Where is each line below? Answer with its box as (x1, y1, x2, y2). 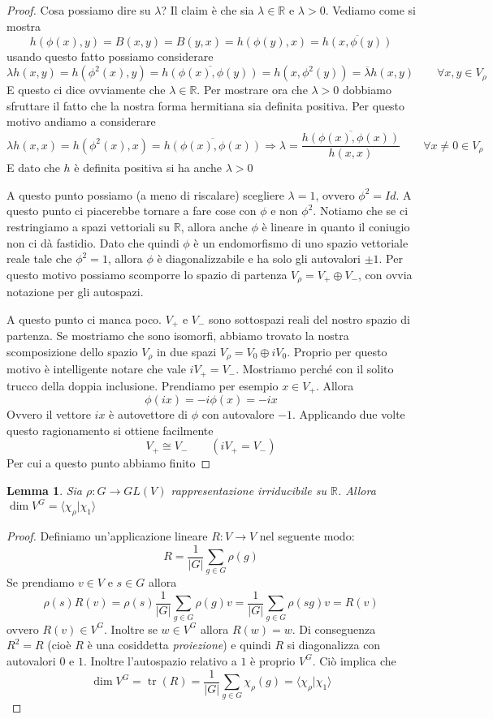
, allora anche (180, 218, 248, 235)
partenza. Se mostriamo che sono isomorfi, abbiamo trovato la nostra (6, 327, 349, 344)
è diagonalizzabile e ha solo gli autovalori (157, 250, 361, 267)
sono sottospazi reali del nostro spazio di (209, 310, 410, 327)
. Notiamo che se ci (313, 202, 409, 219)
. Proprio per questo (287, 342, 387, 359)
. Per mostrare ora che (197, 81, 308, 98)
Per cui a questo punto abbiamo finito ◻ (6, 454, 211, 471)
